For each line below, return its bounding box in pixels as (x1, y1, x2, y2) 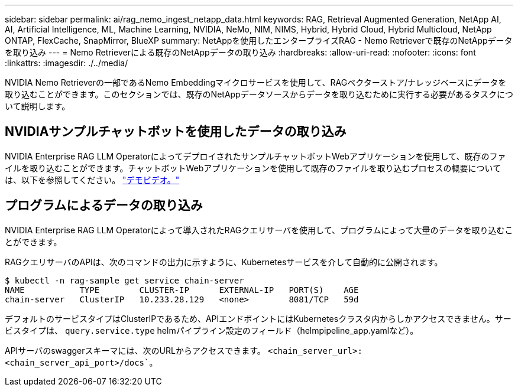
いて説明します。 (5, 101, 70, 111)
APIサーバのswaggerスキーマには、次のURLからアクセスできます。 (5, 345, 266, 356)
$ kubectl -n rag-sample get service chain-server (5, 275, 244, 285)
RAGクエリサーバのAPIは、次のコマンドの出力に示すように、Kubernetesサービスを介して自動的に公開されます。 (5, 256, 443, 267)
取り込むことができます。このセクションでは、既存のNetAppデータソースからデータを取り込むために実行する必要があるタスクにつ (5, 89, 513, 99)
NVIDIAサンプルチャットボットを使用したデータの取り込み (5, 124, 347, 139)
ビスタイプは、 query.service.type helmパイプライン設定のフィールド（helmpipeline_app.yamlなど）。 (5, 325, 419, 335)
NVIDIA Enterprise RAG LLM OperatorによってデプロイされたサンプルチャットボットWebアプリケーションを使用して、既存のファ (5, 151, 506, 161)
